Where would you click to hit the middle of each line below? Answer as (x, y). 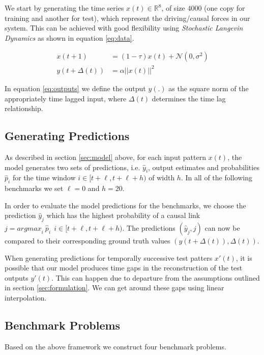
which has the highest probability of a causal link (123, 215)
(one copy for (225, 8)
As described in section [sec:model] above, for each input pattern (105, 157)
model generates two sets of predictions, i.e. (72, 167)
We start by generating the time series (64, 8)
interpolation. (26, 298)
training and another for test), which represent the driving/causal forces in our (127, 18)
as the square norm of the (209, 88)
